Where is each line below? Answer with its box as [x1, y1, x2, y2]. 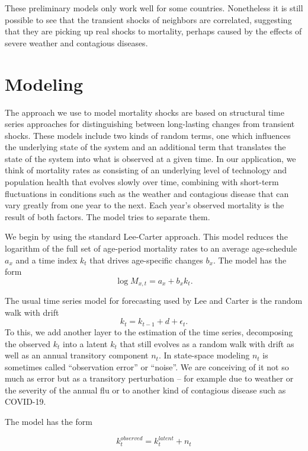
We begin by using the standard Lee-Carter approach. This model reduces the [5, 230, 288, 243]
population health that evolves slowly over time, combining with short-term [5, 176, 279, 188]
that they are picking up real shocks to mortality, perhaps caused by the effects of [5, 25, 302, 37]
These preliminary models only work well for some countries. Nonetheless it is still [5, 2, 303, 14]
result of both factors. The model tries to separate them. [5, 210, 210, 223]
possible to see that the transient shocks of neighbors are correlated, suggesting [5, 13, 292, 26]
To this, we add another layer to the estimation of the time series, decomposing [5, 325, 293, 338]
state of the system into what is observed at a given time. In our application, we [5, 152, 296, 164]
